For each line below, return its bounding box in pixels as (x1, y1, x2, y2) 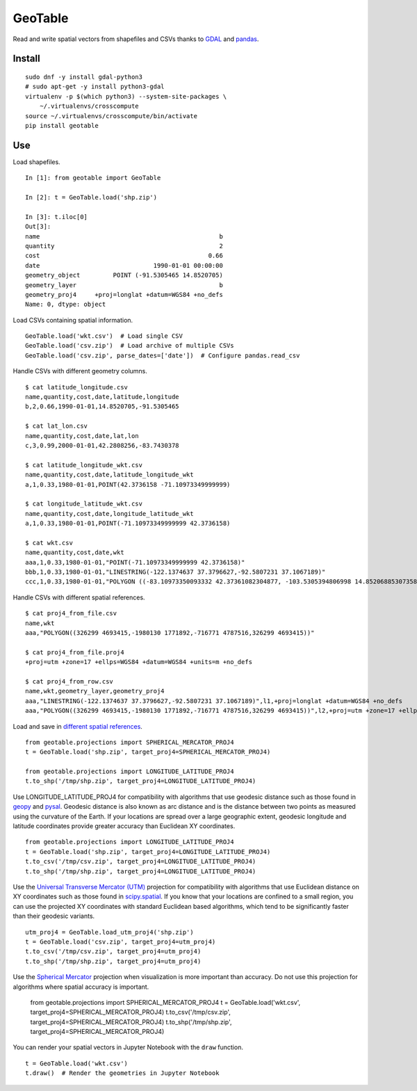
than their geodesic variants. (13, 912, 95, 921)
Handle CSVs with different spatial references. (13, 593, 145, 601)
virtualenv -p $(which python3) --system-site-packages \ (25, 92, 227, 100)
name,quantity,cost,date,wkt (25, 549, 124, 556)
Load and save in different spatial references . (13, 722, 142, 730)
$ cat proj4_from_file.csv (25, 609, 117, 617)
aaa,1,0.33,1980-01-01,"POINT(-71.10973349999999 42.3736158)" (25, 558, 245, 566)
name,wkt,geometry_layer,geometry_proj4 (25, 687, 165, 695)
